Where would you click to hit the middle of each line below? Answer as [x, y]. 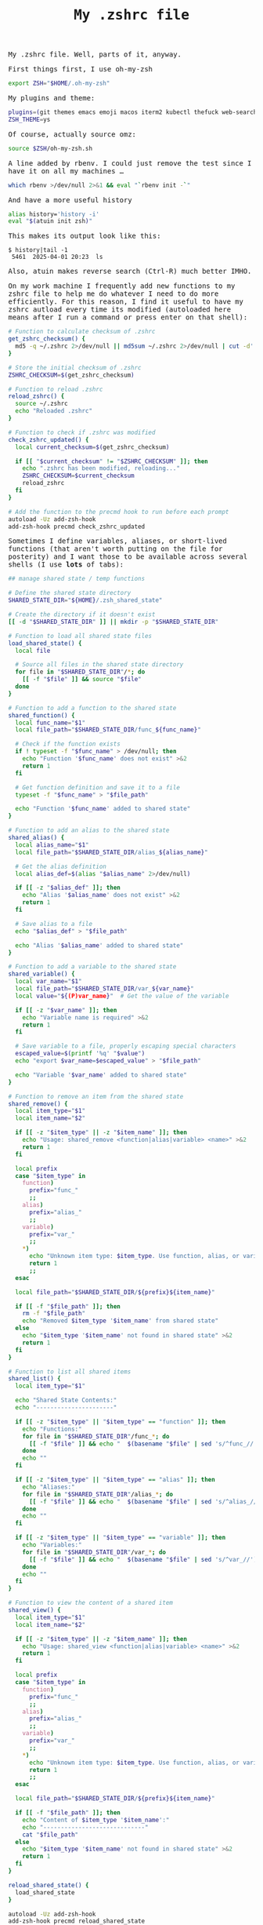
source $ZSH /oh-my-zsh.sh [50, 148]
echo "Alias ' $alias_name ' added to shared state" [99, 945]
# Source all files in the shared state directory [99, 665]
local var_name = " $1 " [49, 982]
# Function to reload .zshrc [56, 389]
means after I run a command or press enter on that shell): [128, 317]
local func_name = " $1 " [50, 723]
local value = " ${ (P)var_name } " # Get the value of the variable [122, 996]
